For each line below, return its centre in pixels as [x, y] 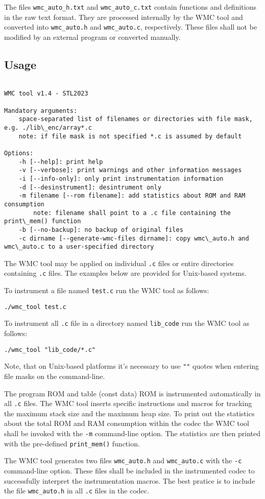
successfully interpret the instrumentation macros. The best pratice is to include [130, 480]
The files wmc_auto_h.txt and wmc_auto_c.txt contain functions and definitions [130, 7]
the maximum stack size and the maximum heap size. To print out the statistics [129, 413]
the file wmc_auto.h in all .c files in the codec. [77, 491]
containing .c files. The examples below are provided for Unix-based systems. [125, 273]
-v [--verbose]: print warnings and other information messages [130, 170]
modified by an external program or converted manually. [92, 37]
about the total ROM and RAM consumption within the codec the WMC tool [127, 423]
